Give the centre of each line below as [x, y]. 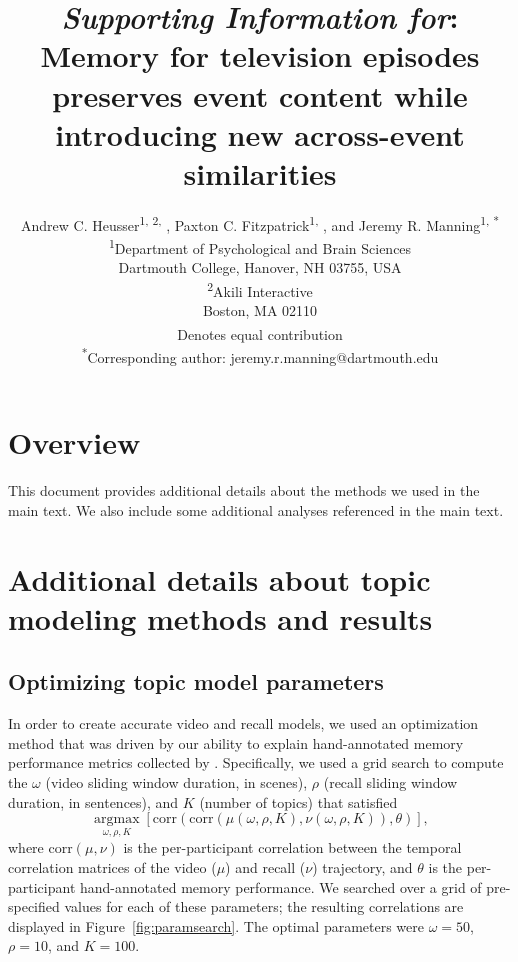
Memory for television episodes [260, 55]
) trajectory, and [362, 866]
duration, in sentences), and [93, 801]
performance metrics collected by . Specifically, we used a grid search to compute [256, 762]
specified [34, 906]
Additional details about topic [219, 578]
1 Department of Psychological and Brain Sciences [260, 246]
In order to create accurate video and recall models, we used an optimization [243, 723]
